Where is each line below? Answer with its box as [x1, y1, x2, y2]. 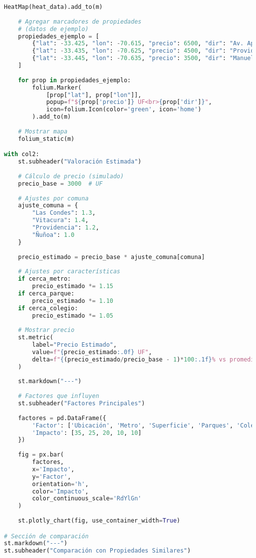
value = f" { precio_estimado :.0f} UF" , [32, 348, 152, 356]
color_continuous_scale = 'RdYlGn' [32, 495, 142, 502]
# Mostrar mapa [18, 128, 67, 135]
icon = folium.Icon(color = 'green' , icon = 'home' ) [46, 106, 201, 113]
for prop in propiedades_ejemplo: [18, 76, 131, 84]
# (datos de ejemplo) [18, 25, 89, 33]
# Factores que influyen [18, 393, 99, 400]
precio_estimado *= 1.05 [32, 312, 113, 319]
